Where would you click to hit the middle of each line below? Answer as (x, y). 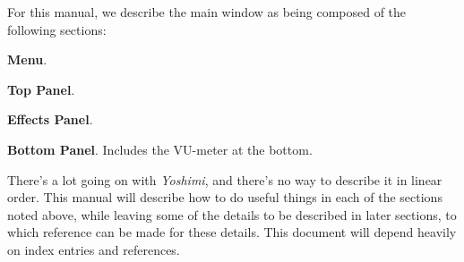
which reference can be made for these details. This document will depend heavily (232, 232)
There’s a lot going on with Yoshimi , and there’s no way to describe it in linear (225, 179)
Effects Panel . (50, 119)
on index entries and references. (94, 249)
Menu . (27, 59)
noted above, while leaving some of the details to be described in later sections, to (232, 214)
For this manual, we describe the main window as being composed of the (207, 12)
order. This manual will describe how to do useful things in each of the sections (225, 197)
